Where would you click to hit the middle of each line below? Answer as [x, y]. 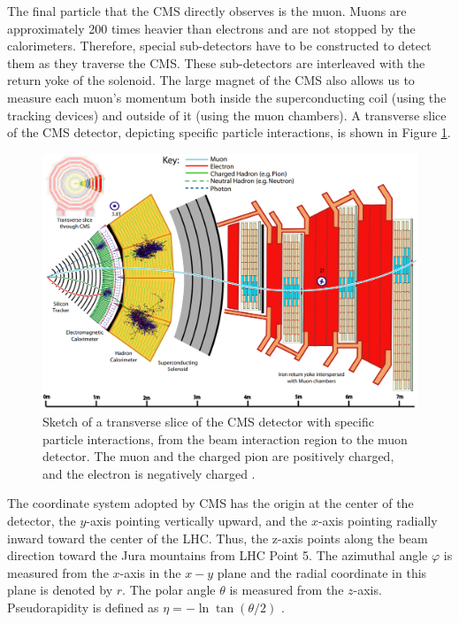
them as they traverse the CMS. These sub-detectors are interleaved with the [216, 62]
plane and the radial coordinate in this [322, 572]
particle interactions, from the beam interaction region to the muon [225, 438]
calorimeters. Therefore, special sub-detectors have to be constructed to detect [219, 46]
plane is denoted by [60, 590]
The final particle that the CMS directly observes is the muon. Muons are [207, 11]
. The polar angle [169, 590]
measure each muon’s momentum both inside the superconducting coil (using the [227, 97]
